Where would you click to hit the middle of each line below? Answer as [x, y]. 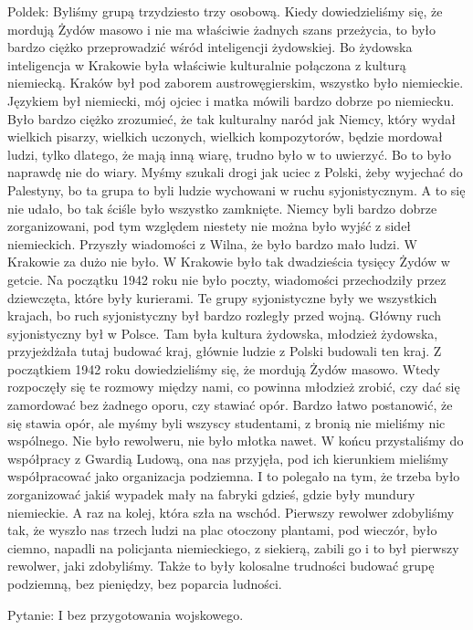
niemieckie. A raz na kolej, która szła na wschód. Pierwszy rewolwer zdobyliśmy [231, 512]
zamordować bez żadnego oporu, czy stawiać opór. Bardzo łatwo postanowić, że [230, 405]
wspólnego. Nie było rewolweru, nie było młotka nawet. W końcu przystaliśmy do [236, 441]
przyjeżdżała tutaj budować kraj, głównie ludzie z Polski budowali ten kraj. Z [225, 351]
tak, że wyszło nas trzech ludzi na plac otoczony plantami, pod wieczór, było [222, 530]
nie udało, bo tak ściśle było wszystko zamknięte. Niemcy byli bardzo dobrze [222, 208]
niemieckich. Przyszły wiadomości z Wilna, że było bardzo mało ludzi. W [212, 243]
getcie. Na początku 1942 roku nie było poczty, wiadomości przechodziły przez [227, 279]
